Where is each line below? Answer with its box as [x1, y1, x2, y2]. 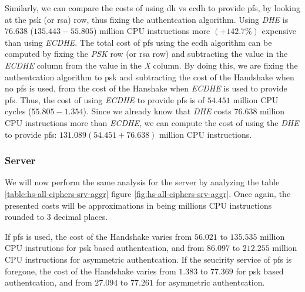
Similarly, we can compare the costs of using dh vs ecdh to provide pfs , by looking [5, 2, 300, 13]
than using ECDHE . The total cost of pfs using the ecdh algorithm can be [5, 36, 272, 48]
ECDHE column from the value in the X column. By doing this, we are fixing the [5, 59, 298, 71]
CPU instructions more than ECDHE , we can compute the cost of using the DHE [5, 116, 299, 128]
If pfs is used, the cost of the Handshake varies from [5, 230, 192, 242]
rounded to [5, 210, 44, 223]
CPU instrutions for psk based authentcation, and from [5, 242, 205, 254]
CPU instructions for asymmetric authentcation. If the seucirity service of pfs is [5, 253, 292, 265]
